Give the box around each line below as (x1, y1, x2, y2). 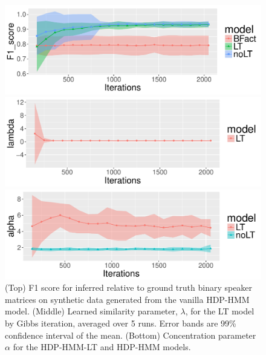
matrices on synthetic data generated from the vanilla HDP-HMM (5, 293, 250, 305)
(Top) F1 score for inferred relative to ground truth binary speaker (5, 281, 253, 294)
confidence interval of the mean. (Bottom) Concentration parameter (5, 328, 256, 341)
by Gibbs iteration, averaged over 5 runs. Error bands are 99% (5, 317, 236, 329)
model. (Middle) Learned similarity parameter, (5, 305, 178, 317)
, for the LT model (185, 305, 255, 317)
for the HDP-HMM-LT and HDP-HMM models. (13, 340, 191, 353)
